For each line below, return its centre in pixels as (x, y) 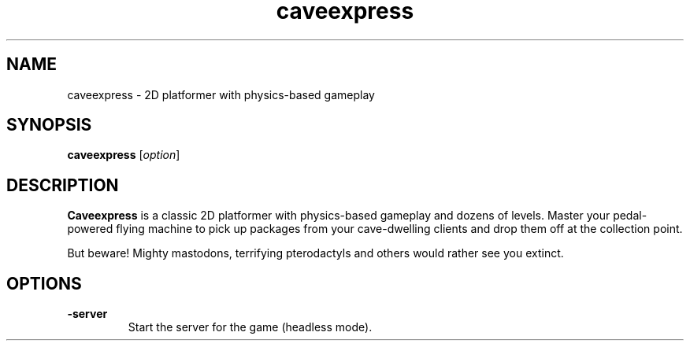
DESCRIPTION (63, 185)
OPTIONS (44, 283)
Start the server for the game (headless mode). (250, 327)
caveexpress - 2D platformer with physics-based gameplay (221, 94)
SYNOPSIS (49, 125)
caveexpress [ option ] (124, 155)
